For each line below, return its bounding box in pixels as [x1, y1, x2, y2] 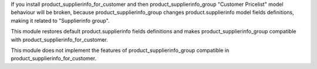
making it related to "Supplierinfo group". [11, 17, 110, 24]
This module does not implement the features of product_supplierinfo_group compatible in [11, 47, 230, 54]
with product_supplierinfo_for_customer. [11, 36, 109, 43]
